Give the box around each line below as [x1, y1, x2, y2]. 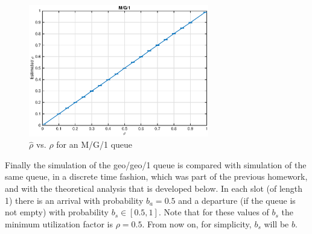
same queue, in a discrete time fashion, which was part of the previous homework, [5, 170, 308, 183]
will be [264, 217, 289, 230]
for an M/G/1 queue [56, 138, 133, 151]
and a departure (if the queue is [178, 194, 296, 206]
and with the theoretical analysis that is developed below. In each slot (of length [5, 182, 303, 195]
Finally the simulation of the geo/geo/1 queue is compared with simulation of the [5, 158, 307, 171]
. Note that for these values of [158, 206, 269, 218]
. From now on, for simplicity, [142, 217, 252, 230]
